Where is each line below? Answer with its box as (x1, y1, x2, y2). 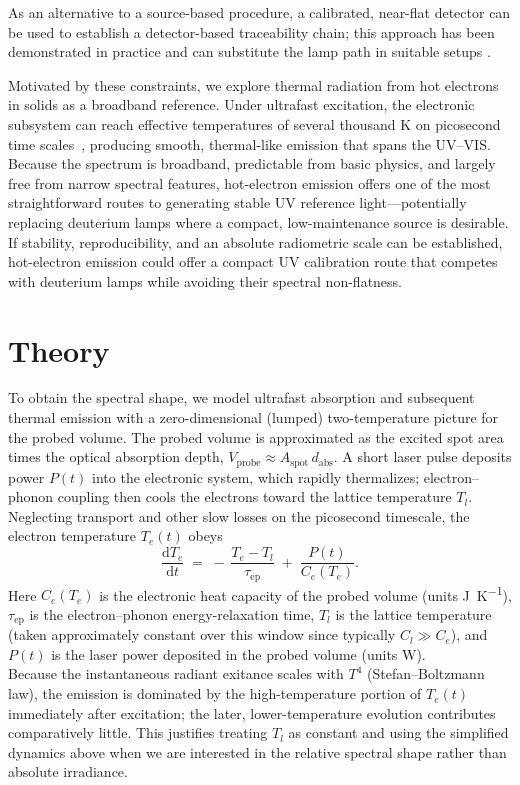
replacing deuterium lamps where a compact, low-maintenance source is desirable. (8, 211, 509, 232)
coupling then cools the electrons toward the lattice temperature (57, 486, 452, 507)
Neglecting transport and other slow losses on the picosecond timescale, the (8, 505, 470, 526)
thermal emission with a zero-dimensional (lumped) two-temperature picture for (8, 407, 499, 428)
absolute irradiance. (8, 761, 128, 782)
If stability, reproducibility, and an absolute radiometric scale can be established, (8, 231, 503, 252)
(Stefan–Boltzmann (367, 663, 485, 684)
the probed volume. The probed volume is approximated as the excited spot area (8, 426, 504, 447)
